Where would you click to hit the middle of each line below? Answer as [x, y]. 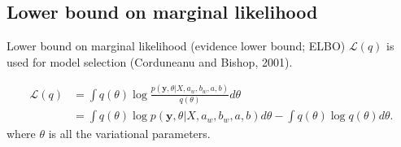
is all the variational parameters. [129, 134]
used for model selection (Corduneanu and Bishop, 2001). [150, 61]
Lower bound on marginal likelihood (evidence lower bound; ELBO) [176, 46]
